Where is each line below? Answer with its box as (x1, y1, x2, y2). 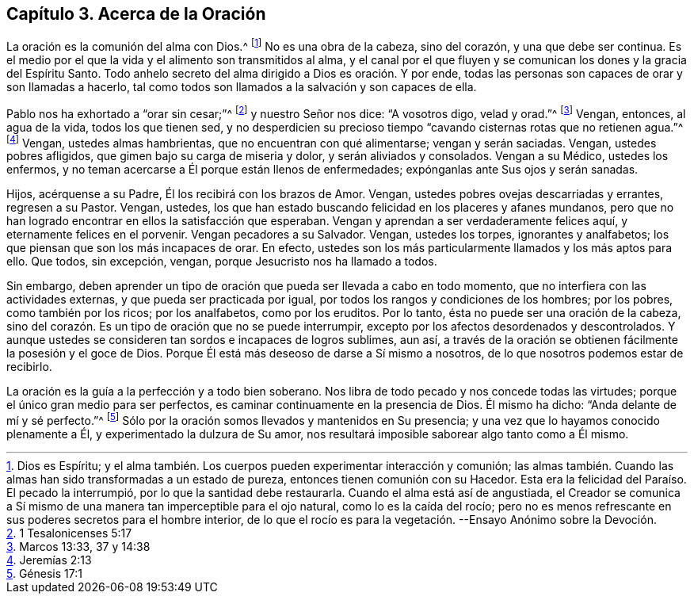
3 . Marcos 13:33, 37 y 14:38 (6, 540, 151, 554)
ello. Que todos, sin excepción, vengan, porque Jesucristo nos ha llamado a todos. (6, 254, 437, 269)
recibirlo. (6, 360, 52, 374)
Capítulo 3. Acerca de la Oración (6, 4, 266, 24)
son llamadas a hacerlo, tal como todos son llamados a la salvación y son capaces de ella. (6, 80, 477, 94)
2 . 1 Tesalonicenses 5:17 (6, 526, 132, 541)
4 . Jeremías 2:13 (6, 553, 92, 568)
